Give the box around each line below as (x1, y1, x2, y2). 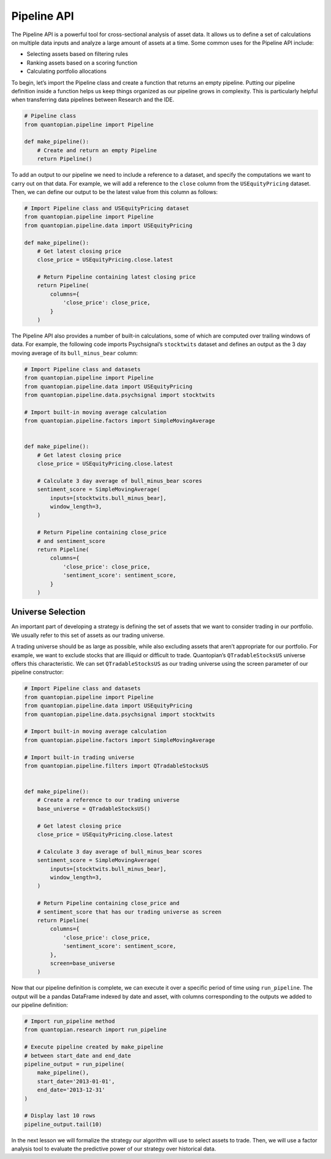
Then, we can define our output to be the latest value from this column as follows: (11, 188, 218, 196)
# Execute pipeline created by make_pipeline (24, 1044, 164, 1050)
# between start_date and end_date (24, 1052, 131, 1059)
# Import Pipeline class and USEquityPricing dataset (24, 204, 189, 212)
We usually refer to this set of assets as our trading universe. (11, 631, 165, 639)
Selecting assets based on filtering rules (26, 50, 129, 58)
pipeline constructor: (11, 669, 64, 676)
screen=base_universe (50, 960, 115, 966)
